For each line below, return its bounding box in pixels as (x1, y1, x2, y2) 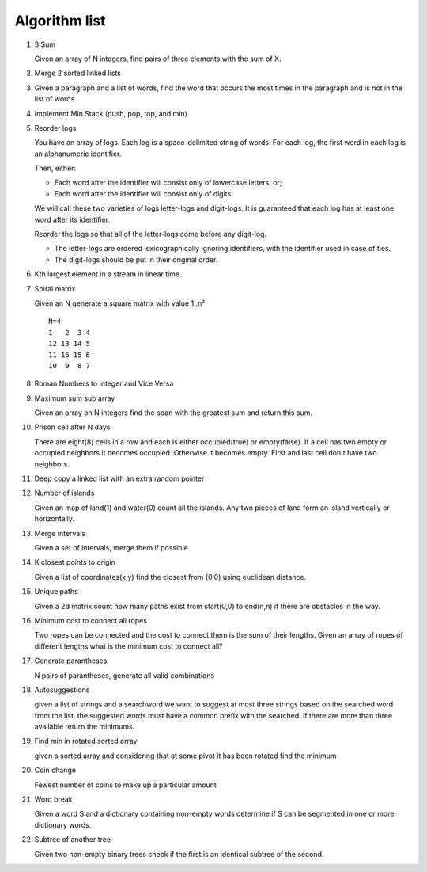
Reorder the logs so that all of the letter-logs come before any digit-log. (34, 230, 267, 239)
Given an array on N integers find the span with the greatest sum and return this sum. (34, 408, 312, 417)
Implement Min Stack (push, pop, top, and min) (34, 109, 187, 118)
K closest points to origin (34, 558, 116, 567)
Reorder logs (34, 123, 77, 132)
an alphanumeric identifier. (34, 149, 122, 158)
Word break (34, 794, 73, 804)
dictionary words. (34, 820, 92, 829)
